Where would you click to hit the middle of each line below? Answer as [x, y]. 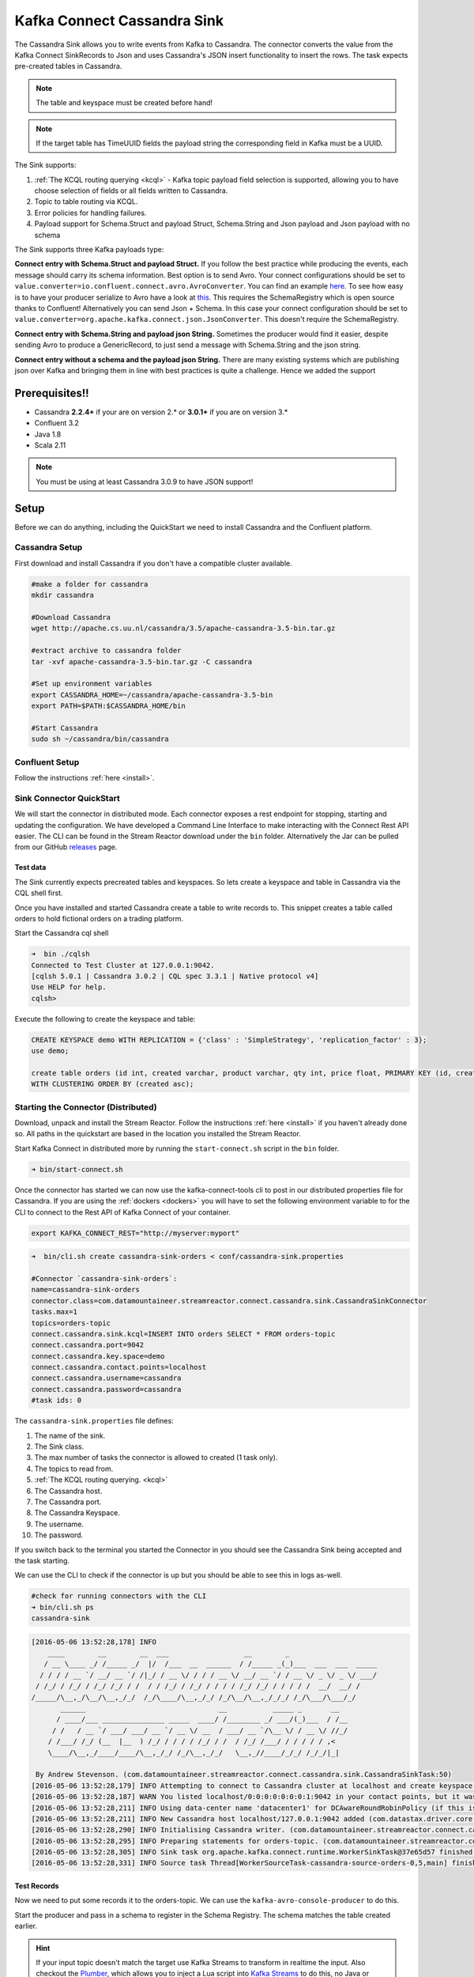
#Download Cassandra [71, 617]
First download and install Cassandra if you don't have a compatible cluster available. [153, 563]
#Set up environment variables [92, 684]
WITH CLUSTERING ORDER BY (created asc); [113, 1084]
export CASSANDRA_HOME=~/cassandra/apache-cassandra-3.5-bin [152, 695]
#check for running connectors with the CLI [119, 1596]
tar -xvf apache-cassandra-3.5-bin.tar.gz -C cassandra [142, 662]
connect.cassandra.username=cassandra [106, 1378]
